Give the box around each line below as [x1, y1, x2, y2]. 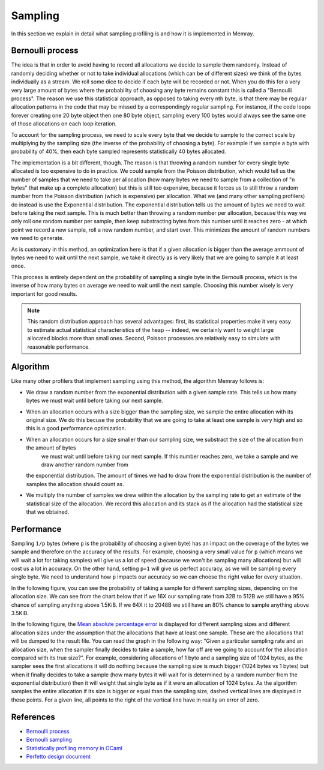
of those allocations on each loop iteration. [11, 120, 117, 127]
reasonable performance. [27, 343, 90, 350]
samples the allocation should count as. [26, 480, 124, 487]
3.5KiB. [11, 609, 29, 616]
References [11, 712, 55, 722]
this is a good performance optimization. [26, 425, 127, 432]
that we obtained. [26, 508, 70, 516]
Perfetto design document [26, 753, 91, 760]
